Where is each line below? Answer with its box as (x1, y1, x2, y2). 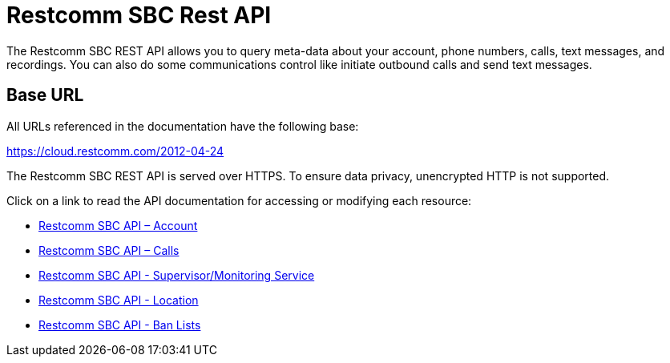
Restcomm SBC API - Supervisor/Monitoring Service (38, 268, 315, 282)
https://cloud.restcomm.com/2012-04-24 (6, 143, 224, 158)
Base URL (6, 85, 84, 106)
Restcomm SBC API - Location (38, 292, 199, 307)
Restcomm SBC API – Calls (38, 243, 180, 257)
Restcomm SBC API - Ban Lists (38, 317, 201, 332)
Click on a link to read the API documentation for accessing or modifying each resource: (6, 193, 472, 208)
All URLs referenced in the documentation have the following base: (6, 119, 359, 133)
